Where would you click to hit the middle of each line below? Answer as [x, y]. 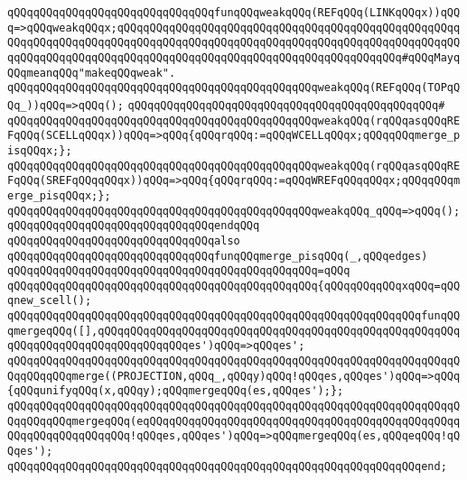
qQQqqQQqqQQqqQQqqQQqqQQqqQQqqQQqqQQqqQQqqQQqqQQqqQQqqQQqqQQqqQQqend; [227, 466]
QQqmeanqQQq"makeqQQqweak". [92, 73]
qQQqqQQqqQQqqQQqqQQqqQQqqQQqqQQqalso [124, 240]
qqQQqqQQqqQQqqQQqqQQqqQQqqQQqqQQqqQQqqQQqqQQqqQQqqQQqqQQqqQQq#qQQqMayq [234, 57]
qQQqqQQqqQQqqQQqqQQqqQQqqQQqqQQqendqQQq [134, 226]
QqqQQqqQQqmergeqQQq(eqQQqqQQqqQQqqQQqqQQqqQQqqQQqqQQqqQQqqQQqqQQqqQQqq [234, 421]
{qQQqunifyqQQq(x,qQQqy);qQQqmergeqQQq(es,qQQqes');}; [176, 391]
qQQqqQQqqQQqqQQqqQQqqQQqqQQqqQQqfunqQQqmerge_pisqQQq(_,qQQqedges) [218, 256]
